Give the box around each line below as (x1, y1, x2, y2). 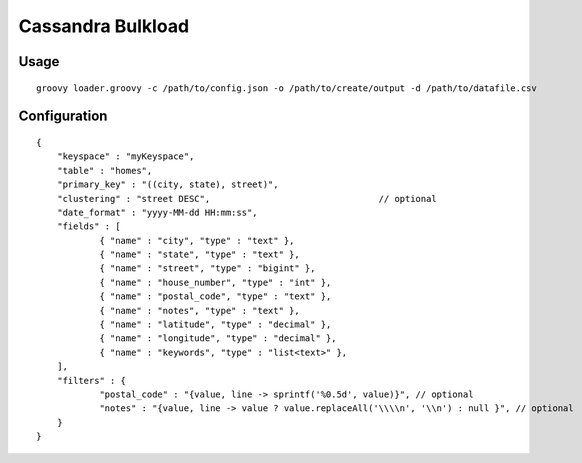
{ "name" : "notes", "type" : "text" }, (99, 305, 300, 316)
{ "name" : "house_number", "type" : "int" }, (99, 276, 332, 288)
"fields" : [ (56, 221, 121, 232)
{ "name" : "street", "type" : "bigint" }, (99, 263, 316, 274)
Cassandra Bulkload (18, 15, 190, 37)
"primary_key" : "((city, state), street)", (56, 179, 279, 190)
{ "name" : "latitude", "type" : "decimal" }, (99, 319, 332, 330)
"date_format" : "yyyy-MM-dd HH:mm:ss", (56, 206, 259, 218)
